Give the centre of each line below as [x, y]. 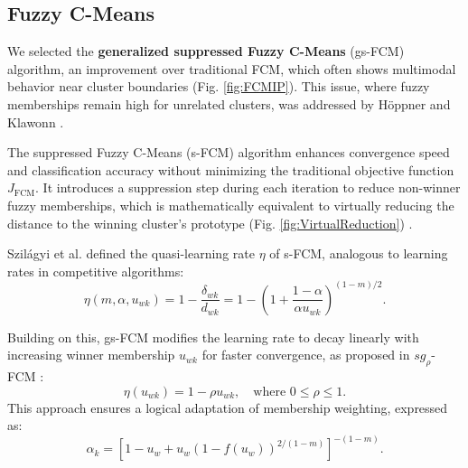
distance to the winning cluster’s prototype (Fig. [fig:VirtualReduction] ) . [210, 223]
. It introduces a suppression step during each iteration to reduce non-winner [248, 187]
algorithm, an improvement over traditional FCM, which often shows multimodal [232, 68]
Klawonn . [36, 122]
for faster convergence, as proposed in [306, 355]
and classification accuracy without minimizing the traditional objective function [231, 169]
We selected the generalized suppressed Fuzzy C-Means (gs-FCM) [206, 51]
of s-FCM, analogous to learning [359, 253]
